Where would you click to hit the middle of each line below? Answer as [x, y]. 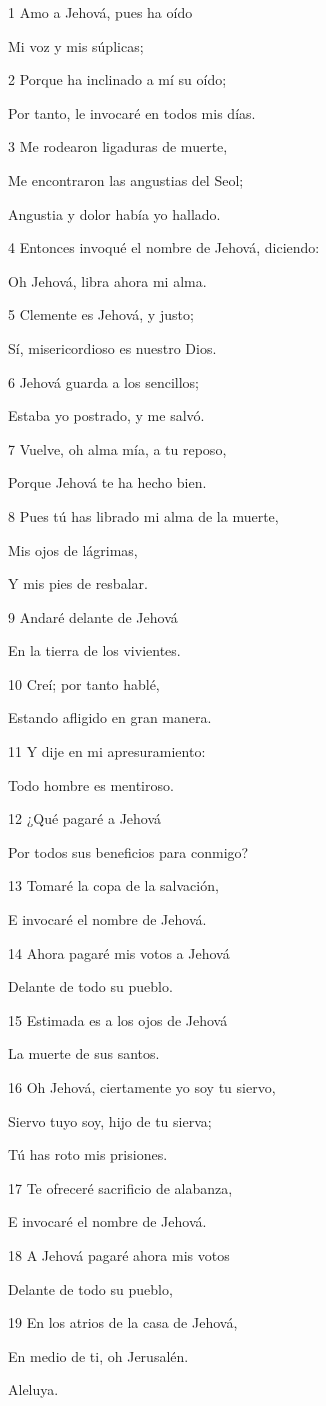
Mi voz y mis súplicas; [76, 45]
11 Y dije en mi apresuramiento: [107, 751]
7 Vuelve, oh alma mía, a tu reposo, [117, 448]
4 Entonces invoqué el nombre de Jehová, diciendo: [164, 247]
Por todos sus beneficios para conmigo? [128, 851]
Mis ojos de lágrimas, [73, 549]
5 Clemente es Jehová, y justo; [101, 314]
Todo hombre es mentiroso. [91, 784]
